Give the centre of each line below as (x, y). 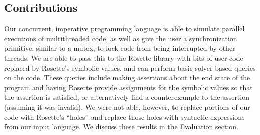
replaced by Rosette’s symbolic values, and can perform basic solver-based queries (130, 67)
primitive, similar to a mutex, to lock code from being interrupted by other (120, 48)
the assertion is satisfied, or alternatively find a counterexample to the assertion (127, 97)
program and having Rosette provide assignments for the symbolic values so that (128, 87)
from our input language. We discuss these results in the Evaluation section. (121, 127)
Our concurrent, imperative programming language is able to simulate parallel (124, 28)
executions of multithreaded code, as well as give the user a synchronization (121, 38)
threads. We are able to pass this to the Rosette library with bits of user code (124, 57)
